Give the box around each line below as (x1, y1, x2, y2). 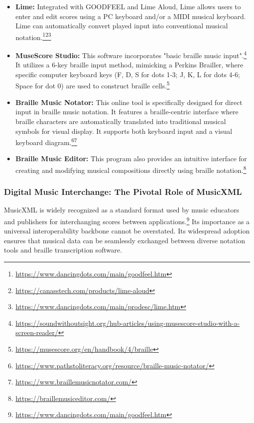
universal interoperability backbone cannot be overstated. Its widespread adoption (4, 226, 250, 236)
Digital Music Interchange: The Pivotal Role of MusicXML (4, 186, 242, 198)
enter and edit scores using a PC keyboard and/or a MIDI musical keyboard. (15, 11, 246, 21)
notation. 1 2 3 (15, 30, 51, 42)
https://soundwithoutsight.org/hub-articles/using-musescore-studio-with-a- (15, 317, 240, 328)
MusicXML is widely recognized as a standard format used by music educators (4, 205, 239, 215)
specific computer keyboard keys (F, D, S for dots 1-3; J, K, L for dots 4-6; (15, 69, 240, 79)
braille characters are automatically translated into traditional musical (15, 116, 226, 126)
